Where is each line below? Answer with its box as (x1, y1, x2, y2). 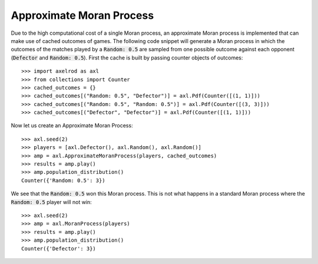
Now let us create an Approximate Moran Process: (11, 122, 133, 129)
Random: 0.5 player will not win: (11, 198, 92, 206)
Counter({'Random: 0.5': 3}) (21, 177, 105, 184)
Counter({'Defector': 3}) (21, 245, 97, 252)
